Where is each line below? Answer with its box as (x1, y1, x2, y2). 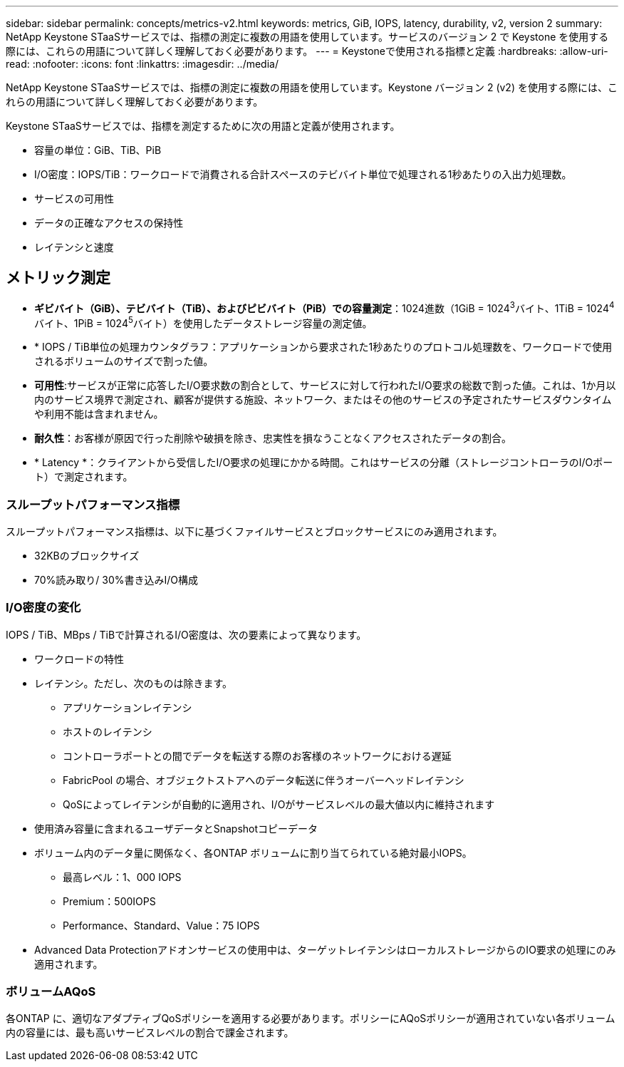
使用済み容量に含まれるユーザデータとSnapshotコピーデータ (34, 822, 318, 835)
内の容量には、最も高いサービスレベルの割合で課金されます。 (6, 1026, 294, 1039)
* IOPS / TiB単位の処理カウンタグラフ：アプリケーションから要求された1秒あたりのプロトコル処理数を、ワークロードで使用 (34, 341, 613, 354)
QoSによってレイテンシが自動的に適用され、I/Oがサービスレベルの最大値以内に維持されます (63, 798, 495, 810)
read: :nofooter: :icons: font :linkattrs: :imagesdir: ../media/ (6, 58, 279, 70)
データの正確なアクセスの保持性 (34, 217, 184, 229)
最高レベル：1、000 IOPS (63, 870, 182, 883)
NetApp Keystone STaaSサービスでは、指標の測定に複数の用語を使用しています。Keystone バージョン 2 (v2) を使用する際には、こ (6, 81, 618, 93)
